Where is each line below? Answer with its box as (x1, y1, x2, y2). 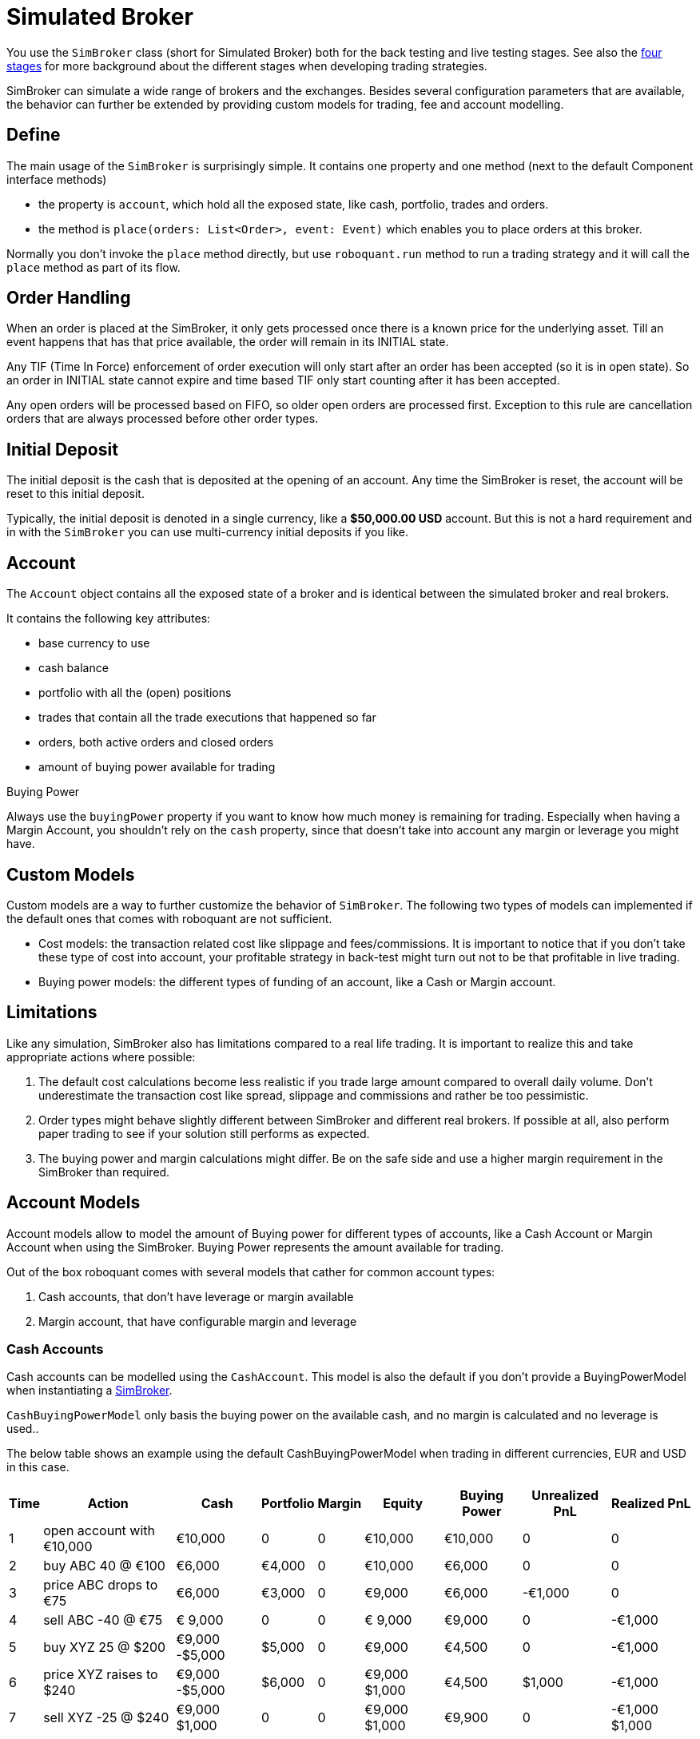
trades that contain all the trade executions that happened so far (38, 710, 376, 725)
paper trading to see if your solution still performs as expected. (38, 1126, 370, 1140)
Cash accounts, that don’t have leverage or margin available (38, 1289, 354, 1303)
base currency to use (38, 636, 150, 651)
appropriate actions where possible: (6, 1049, 196, 1064)
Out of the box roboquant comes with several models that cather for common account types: (6, 1264, 495, 1279)
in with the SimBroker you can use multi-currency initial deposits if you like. (6, 525, 409, 539)
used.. (6, 1422, 39, 1436)
